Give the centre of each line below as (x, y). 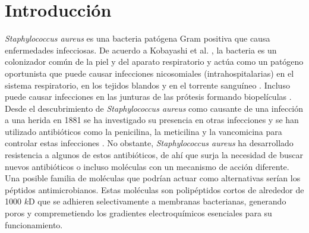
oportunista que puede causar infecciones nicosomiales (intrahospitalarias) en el (149, 73)
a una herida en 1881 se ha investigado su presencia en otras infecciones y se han (152, 120)
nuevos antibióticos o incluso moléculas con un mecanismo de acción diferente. (147, 166)
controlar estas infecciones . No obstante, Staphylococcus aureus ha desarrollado (149, 143)
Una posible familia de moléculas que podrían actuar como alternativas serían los (153, 178)
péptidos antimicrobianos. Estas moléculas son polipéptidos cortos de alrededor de (154, 189)
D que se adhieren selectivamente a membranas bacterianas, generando (157, 201)
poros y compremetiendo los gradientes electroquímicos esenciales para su (138, 213)
